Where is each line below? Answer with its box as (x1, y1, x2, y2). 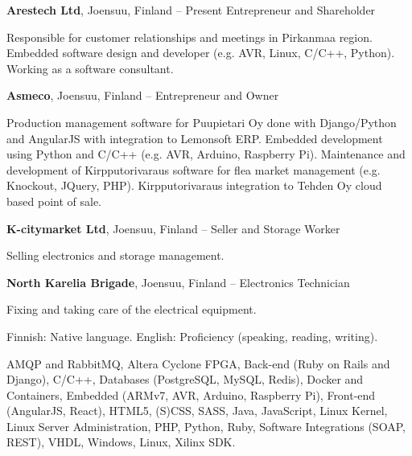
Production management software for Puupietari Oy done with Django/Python (6, 113, 397, 130)
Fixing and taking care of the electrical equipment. (6, 301, 257, 318)
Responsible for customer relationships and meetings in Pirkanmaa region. (6, 28, 373, 45)
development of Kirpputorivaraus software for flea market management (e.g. (6, 161, 381, 178)
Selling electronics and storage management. (6, 247, 225, 264)
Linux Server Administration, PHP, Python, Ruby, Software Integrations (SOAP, (6, 417, 406, 434)
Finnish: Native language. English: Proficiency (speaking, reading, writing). (6, 327, 378, 344)
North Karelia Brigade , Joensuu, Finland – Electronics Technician (6, 273, 350, 290)
